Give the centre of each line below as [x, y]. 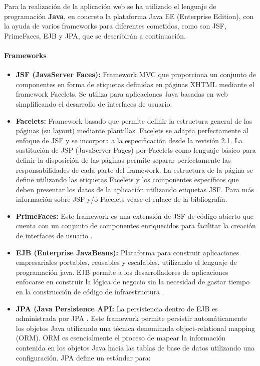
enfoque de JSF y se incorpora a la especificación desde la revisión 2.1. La [129, 140]
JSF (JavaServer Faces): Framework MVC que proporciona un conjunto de [136, 74]
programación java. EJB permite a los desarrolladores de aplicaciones [122, 272]
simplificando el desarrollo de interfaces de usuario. [94, 103]
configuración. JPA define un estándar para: [83, 357]
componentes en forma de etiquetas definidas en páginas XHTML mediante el [135, 84]
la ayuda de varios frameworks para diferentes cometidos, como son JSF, [115, 26]
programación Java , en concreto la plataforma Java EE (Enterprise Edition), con [129, 16]
